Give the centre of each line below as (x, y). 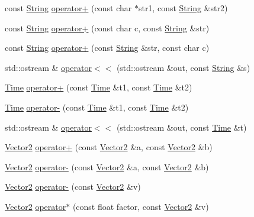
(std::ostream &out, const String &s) (183, 67)
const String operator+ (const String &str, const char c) (107, 48)
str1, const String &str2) (183, 8)
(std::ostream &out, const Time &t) (181, 127)
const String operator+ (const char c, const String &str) (107, 27)
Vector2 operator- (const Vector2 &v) (73, 187)
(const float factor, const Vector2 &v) (141, 206)
